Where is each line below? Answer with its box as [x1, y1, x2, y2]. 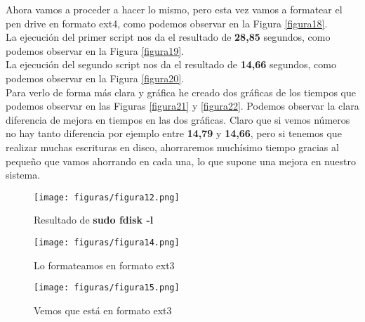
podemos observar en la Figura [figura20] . [6, 70, 185, 85]
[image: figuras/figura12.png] [34, 192, 180, 202]
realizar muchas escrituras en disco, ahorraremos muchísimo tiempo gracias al [6, 139, 339, 154]
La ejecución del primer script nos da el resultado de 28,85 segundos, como [6, 30, 331, 44]
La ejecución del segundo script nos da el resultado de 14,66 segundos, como [6, 57, 336, 72]
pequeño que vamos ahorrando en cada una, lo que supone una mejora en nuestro [6, 153, 356, 168]
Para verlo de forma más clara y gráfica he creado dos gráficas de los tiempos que [6, 84, 356, 99]
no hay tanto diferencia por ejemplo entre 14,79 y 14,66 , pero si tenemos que [6, 126, 342, 141]
